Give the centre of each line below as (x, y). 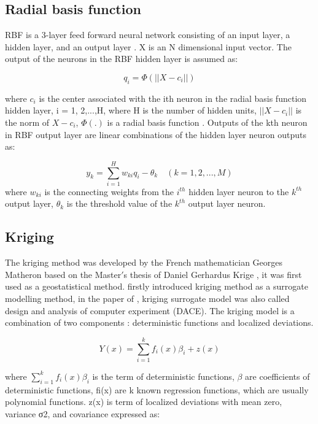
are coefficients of (277, 376)
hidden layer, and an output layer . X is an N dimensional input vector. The (148, 46)
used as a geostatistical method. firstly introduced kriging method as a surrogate (157, 286)
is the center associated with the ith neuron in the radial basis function (173, 98)
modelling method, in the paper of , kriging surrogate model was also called (147, 299)
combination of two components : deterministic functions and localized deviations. (159, 322)
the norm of (27, 122)
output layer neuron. (227, 203)
